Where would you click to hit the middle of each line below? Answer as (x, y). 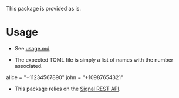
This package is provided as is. (43, 9)
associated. (28, 66)
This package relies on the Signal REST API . (67, 89)
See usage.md (32, 48)
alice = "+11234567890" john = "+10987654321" (65, 77)
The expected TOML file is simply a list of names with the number (94, 60)
